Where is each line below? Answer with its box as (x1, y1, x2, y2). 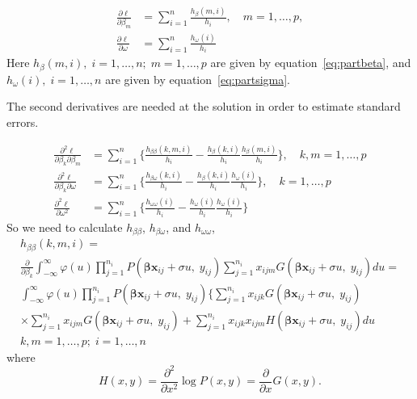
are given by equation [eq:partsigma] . (105, 70, 291, 87)
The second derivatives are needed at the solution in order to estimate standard (6, 98, 401, 115)
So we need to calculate (6, 218, 123, 235)
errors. (6, 114, 39, 131)
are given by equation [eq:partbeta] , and (210, 54, 411, 71)
